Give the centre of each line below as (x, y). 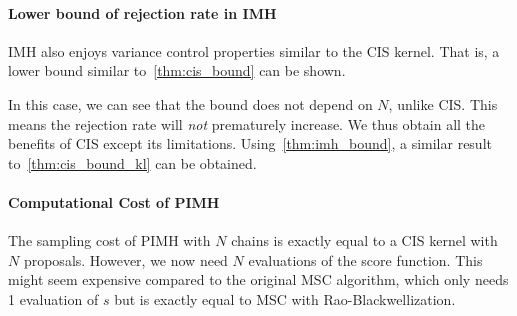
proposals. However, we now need (125, 259)
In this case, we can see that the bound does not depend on (190, 103)
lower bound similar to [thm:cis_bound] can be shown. (177, 70)
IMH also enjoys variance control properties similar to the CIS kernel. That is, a (254, 50)
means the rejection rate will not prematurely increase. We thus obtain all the (247, 123)
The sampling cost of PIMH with (109, 240)
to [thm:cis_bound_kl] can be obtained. (132, 162)
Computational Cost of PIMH (114, 201)
